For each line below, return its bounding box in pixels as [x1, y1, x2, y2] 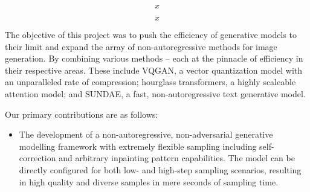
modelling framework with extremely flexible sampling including [19, 139, 257, 152]
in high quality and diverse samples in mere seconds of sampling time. [19, 175, 279, 188]
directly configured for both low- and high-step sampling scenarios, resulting [19, 163, 302, 176]
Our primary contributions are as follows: [5, 107, 158, 120]
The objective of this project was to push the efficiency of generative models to [5, 28, 297, 40]
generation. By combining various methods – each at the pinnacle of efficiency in [5, 52, 303, 65]
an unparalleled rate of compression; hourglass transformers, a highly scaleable [5, 75, 296, 88]
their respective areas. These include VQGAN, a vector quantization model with [5, 63, 303, 76]
